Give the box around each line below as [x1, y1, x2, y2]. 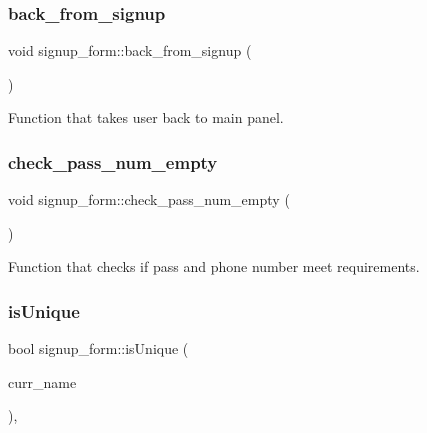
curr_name [8, 371, 77, 392]
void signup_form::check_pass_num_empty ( [8, 189, 290, 210]
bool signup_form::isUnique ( [8, 338, 189, 359]
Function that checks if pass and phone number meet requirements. [8, 256, 420, 277]
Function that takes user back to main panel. [8, 107, 284, 128]
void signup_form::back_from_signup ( [8, 40, 252, 61]
